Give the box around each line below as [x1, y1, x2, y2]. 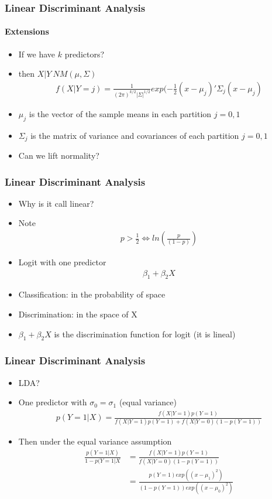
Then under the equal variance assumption [18, 435, 172, 447]
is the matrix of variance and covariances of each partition [30, 129, 239, 141]
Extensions [5, 25, 49, 37]
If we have [18, 47, 55, 60]
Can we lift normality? [18, 149, 99, 161]
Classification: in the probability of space [18, 288, 166, 300]
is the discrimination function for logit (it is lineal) [54, 327, 236, 340]
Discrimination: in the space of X [18, 308, 137, 320]
